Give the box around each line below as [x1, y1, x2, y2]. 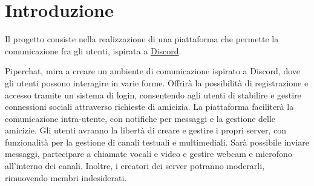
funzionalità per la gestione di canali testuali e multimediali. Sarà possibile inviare [5, 135, 309, 148]
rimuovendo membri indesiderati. [5, 171, 127, 184]
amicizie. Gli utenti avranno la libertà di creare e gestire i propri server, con [5, 124, 286, 136]
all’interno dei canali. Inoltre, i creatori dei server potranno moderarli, [5, 159, 265, 172]
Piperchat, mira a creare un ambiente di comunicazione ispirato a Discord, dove [5, 65, 301, 77]
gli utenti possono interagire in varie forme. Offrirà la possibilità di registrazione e [5, 76, 309, 89]
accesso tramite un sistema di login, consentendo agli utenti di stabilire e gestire [5, 88, 301, 101]
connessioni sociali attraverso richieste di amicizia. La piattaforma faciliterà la [5, 100, 294, 113]
